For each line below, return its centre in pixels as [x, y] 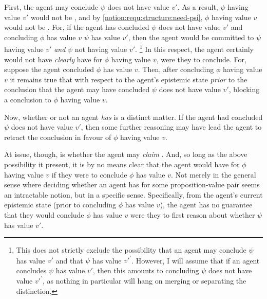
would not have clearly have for [53, 59]
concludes [31, 270]
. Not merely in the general [214, 174]
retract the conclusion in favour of [58, 137]
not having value [101, 49]
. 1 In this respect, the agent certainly [194, 48]
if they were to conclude [89, 174]
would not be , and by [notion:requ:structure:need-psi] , [117, 17]
